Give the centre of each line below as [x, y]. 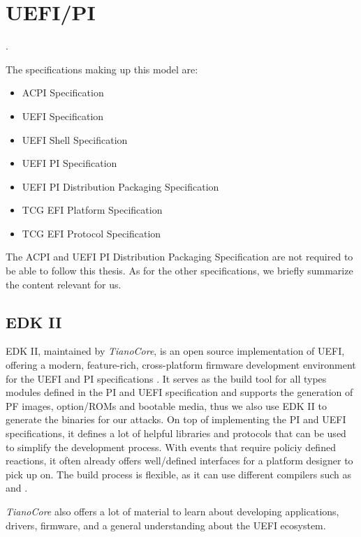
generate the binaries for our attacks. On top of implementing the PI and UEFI [176, 419]
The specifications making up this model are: [102, 69]
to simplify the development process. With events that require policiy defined [171, 447]
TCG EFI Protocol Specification [91, 233]
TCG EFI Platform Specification [92, 210]
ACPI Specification [63, 93]
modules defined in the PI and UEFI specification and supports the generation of [179, 392]
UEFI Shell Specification [75, 139]
